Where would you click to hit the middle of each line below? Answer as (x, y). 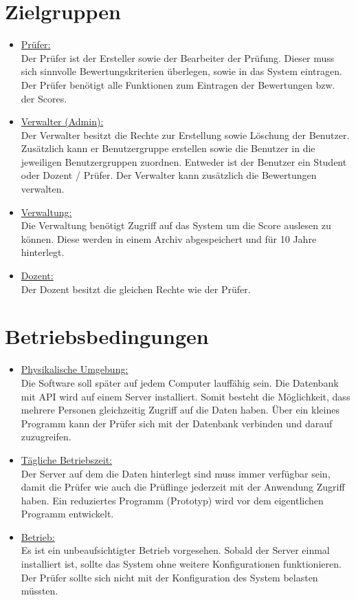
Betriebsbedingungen (107, 336)
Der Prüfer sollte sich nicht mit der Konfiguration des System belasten (169, 577)
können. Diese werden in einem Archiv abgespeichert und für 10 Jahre (169, 238)
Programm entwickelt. (67, 514)
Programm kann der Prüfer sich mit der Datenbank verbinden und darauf (177, 423)
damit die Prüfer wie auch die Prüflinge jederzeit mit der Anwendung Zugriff (183, 487)
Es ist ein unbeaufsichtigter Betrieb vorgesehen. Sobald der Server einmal (175, 550)
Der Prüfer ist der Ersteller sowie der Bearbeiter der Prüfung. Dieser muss (178, 57)
